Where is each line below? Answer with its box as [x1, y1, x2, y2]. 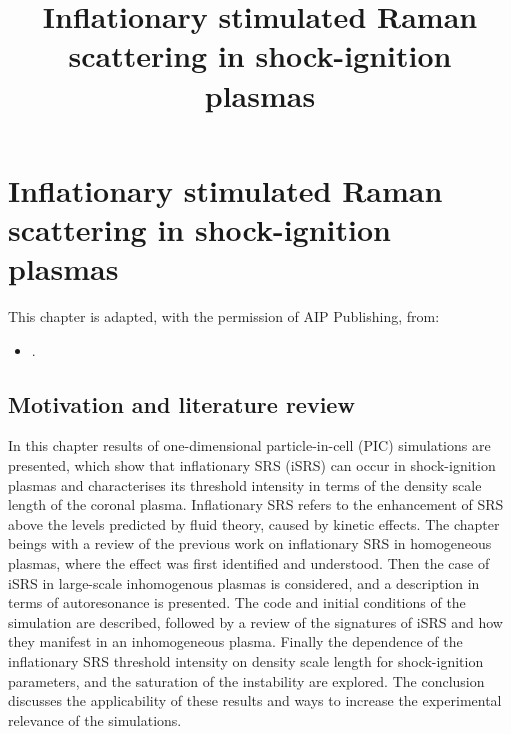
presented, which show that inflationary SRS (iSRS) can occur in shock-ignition [8, 455, 496, 476]
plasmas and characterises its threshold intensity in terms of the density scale [8, 474, 482, 495]
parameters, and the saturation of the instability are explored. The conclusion [8, 670, 485, 691]
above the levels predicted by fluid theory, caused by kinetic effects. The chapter [8, 513, 500, 534]
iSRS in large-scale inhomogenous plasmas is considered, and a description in [8, 572, 480, 593]
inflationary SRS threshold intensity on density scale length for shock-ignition [8, 650, 484, 671]
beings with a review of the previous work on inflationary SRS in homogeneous [8, 533, 492, 554]
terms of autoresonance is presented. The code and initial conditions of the [8, 592, 466, 613]
